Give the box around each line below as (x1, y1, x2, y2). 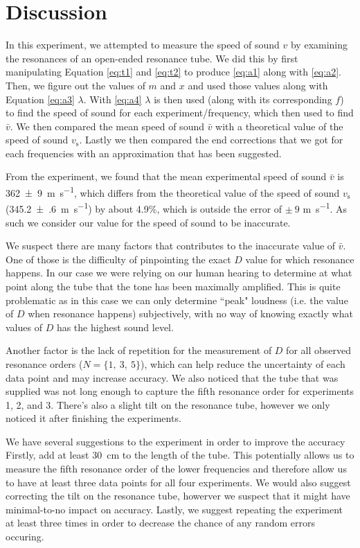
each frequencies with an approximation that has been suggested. (6, 145, 282, 160)
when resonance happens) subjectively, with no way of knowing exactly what (28, 306, 353, 321)
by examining (290, 37, 348, 52)
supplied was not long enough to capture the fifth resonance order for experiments (6, 384, 354, 398)
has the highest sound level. (56, 319, 174, 334)
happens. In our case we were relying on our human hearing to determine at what (6, 265, 352, 280)
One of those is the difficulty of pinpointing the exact (6, 251, 231, 266)
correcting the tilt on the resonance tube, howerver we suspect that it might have (6, 488, 350, 503)
